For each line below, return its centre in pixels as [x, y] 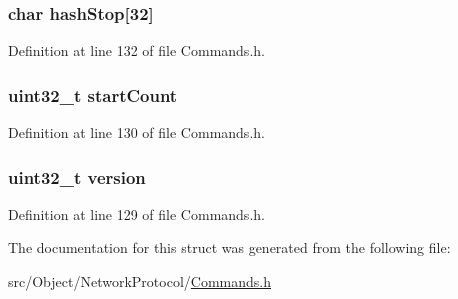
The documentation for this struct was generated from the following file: [229, 247]
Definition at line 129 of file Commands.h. [136, 213]
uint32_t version [77, 176]
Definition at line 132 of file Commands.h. [136, 50]
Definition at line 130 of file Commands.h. [136, 132]
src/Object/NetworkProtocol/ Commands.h [139, 281]
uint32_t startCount [93, 94]
